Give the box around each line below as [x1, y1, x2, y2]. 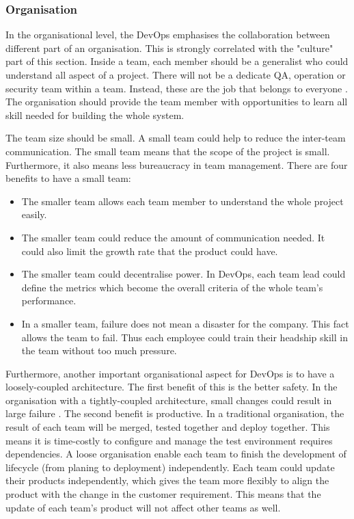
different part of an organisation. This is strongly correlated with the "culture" [5, 40, 333, 55]
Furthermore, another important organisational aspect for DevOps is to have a [5, 366, 335, 380]
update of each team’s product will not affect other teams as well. [5, 500, 281, 514]
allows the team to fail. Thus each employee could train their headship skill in [21, 330, 348, 344]
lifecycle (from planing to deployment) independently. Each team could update [5, 460, 335, 474]
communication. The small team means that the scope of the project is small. [5, 144, 330, 158]
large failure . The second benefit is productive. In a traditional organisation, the [5, 406, 344, 421]
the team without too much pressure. [21, 343, 177, 358]
